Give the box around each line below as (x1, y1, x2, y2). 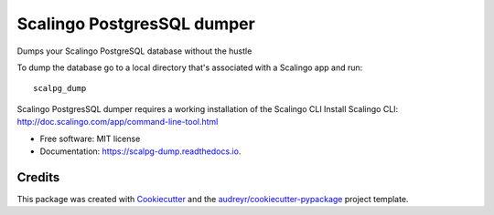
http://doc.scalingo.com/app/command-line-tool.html (16, 117, 219, 128)
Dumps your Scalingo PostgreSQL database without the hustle (16, 46, 252, 56)
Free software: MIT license (39, 133, 141, 144)
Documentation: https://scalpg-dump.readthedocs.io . (39, 146, 242, 157)
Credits (16, 169, 60, 185)
